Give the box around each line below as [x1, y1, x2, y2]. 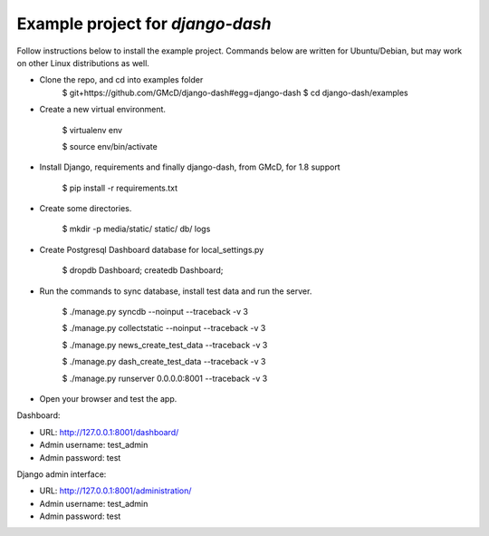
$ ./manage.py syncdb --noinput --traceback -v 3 [62, 307, 249, 317]
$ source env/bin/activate [62, 141, 158, 151]
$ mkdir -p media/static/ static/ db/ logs [62, 223, 211, 235]
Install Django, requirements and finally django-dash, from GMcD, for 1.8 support [39, 161, 340, 172]
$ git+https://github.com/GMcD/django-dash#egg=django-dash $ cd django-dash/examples [62, 87, 408, 98]
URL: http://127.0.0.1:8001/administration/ [39, 485, 192, 496]
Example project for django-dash [16, 14, 272, 34]
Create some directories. [39, 203, 132, 214]
